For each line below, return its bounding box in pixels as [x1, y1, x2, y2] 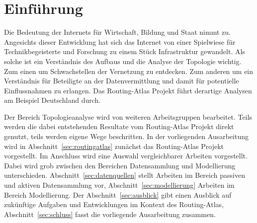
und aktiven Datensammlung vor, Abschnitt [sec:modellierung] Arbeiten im [4, 180, 235, 190]
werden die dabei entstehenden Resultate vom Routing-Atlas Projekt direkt [4, 121, 234, 132]
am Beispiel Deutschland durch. [4, 95, 101, 105]
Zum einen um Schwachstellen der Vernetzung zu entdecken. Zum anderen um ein [4, 66, 254, 76]
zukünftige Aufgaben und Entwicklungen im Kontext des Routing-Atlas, [4, 199, 224, 210]
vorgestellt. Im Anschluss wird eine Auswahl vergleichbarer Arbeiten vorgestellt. [4, 150, 248, 161]
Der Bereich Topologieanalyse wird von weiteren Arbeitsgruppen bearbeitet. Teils [4, 111, 253, 122]
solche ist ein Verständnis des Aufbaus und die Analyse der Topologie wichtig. [4, 56, 242, 66]
